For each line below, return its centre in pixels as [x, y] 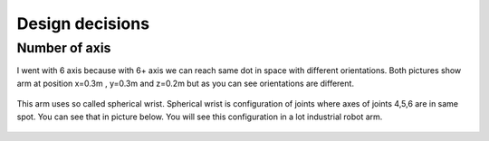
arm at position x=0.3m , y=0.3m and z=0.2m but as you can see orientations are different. [186, 83]
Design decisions [83, 23]
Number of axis [64, 48]
